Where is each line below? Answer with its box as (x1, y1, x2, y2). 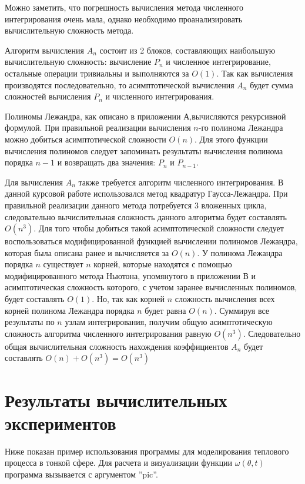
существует (43, 258, 83, 270)
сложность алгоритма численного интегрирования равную (5, 327, 212, 339)
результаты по (5, 316, 55, 328)
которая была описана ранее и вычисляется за (5, 246, 169, 258)
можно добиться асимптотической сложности (5, 132, 166, 145)
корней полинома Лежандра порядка (5, 304, 135, 316)
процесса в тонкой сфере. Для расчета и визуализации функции (5, 456, 233, 469)
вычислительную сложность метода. (5, 24, 134, 37)
